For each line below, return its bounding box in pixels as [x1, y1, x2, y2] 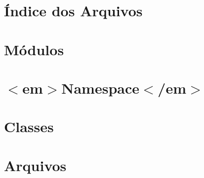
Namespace [61, 77, 140, 98]
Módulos [4, 39, 64, 59]
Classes [4, 116, 54, 137]
